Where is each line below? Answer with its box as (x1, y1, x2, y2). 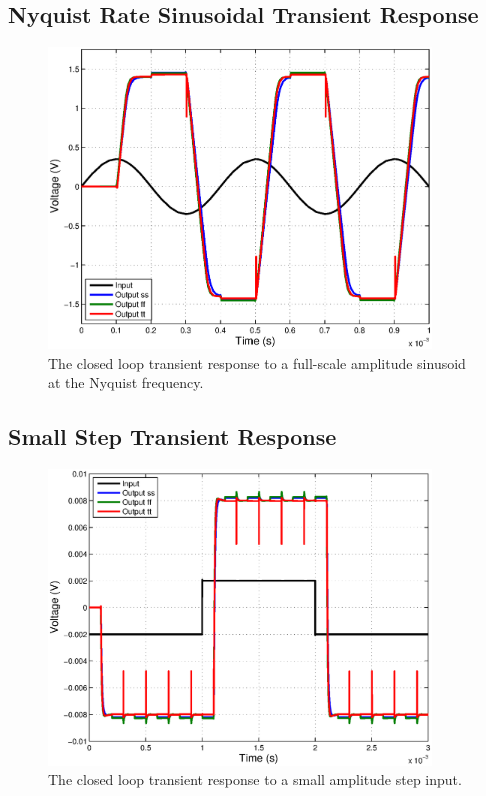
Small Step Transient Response (8, 421, 337, 452)
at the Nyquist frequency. (48, 372, 204, 393)
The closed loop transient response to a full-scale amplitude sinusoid (48, 352, 466, 373)
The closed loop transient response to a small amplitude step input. (48, 769, 462, 790)
